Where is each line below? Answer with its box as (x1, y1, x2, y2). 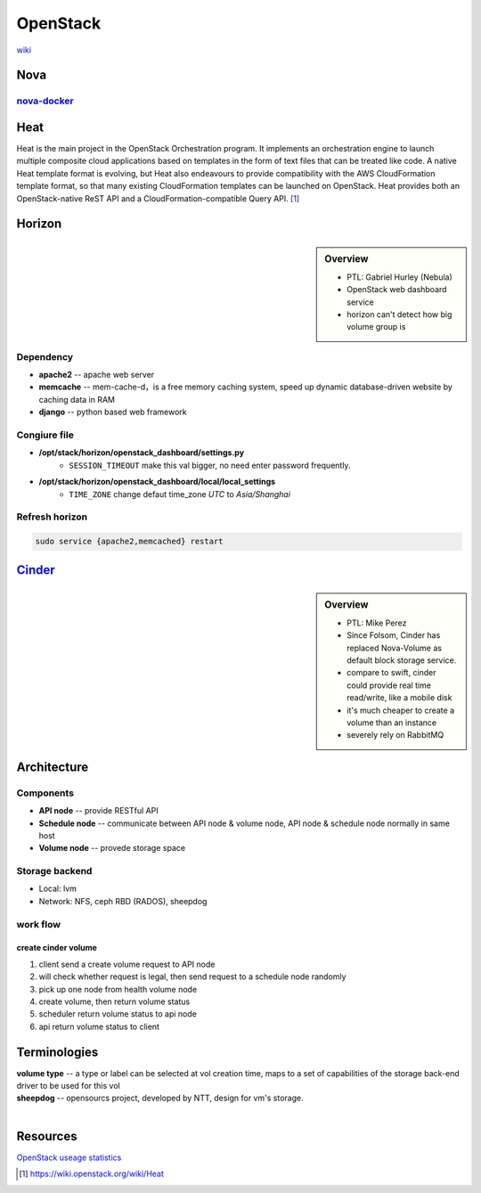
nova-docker (16, 94, 75, 107)
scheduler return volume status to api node (38, 1009, 198, 1019)
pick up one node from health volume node (38, 984, 198, 994)
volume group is (346, 322, 406, 332)
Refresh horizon (16, 511, 88, 523)
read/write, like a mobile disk (346, 692, 452, 703)
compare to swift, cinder (346, 667, 436, 678)
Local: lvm (38, 883, 77, 895)
